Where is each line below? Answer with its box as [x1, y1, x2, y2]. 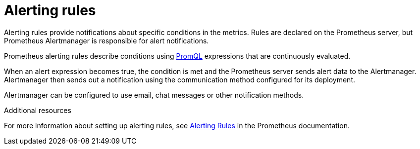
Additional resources [4, 106, 71, 114]
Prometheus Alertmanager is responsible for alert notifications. [4, 36, 209, 45]
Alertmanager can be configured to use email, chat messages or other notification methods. [4, 90, 304, 99]
